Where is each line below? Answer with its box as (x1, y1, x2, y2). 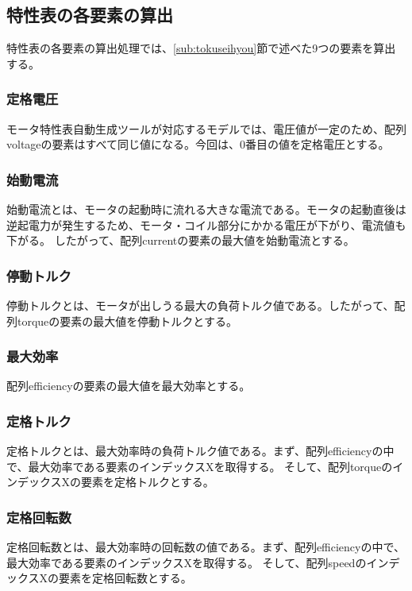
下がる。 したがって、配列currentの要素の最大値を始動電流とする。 (6, 232, 355, 249)
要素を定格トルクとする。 (81, 473, 214, 490)
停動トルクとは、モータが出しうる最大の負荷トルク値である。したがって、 (6, 297, 395, 314)
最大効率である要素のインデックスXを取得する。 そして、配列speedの (6, 554, 367, 570)
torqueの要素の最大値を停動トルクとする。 (17, 312, 237, 329)
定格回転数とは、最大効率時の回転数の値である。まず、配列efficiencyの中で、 (6, 539, 405, 555)
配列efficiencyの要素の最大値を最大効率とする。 (6, 377, 251, 394)
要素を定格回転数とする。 (59, 570, 192, 586)
